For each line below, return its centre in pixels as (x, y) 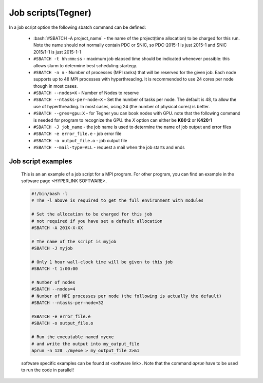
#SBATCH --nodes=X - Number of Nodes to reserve (86, 93)
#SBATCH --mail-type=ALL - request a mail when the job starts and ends (109, 147)
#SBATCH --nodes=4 (53, 289)
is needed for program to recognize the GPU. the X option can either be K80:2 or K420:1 (123, 120)
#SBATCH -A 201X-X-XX (57, 228)
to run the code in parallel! (47, 370)
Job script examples (41, 161)
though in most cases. (56, 86)
